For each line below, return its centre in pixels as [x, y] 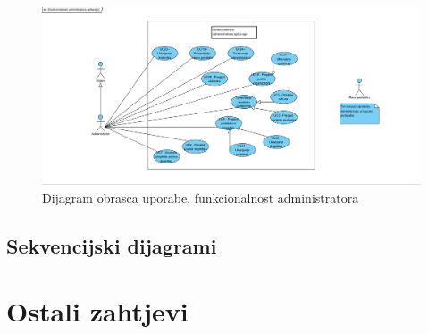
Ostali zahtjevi [97, 311]
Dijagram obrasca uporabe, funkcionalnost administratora [201, 197]
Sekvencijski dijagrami [112, 245]
